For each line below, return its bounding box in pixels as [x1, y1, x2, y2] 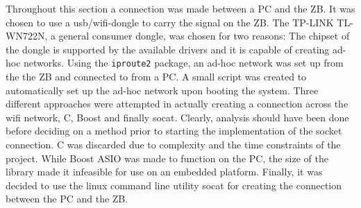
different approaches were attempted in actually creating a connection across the [6, 96, 349, 111]
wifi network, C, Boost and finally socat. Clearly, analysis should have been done [6, 110, 349, 124]
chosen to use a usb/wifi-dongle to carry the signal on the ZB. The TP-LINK [6, 15, 334, 29]
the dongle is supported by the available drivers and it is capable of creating [6, 42, 330, 56]
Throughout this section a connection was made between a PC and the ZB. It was [6, 1, 355, 15]
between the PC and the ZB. [6, 191, 128, 206]
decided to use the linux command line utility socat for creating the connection [6, 177, 342, 192]
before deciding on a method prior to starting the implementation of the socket [6, 123, 342, 138]
